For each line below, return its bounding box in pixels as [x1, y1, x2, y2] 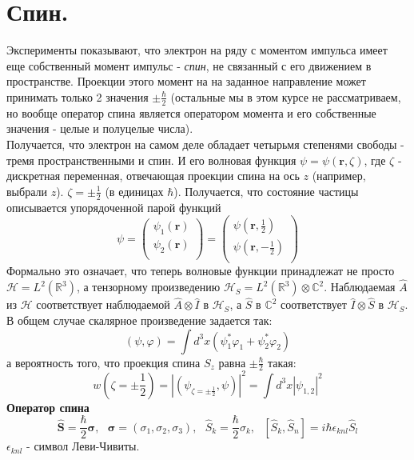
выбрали [6, 182, 47, 199]
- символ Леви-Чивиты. [26, 438, 140, 454]
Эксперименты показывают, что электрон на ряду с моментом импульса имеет [6, 42, 388, 58]
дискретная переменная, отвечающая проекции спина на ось [6, 167, 300, 184]
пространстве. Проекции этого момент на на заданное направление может [6, 73, 366, 90]
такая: [268, 354, 297, 370]
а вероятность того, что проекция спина [6, 354, 201, 370]
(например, [312, 167, 366, 184]
